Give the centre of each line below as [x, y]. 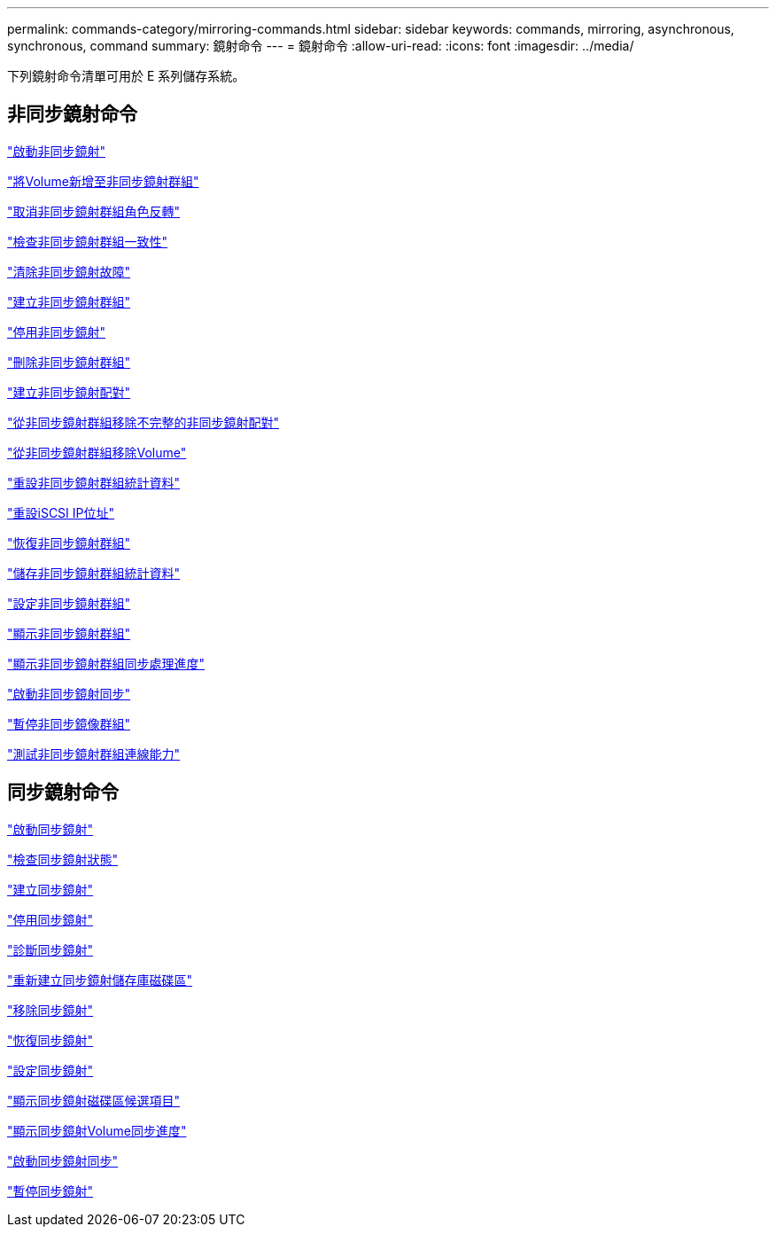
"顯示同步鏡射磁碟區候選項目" [94, 1100]
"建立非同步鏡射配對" [69, 392]
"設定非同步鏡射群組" [69, 603]
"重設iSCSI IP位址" [61, 512]
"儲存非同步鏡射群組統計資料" [94, 573]
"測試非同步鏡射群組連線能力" [94, 754]
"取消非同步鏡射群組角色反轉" [94, 211]
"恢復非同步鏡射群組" [69, 543]
